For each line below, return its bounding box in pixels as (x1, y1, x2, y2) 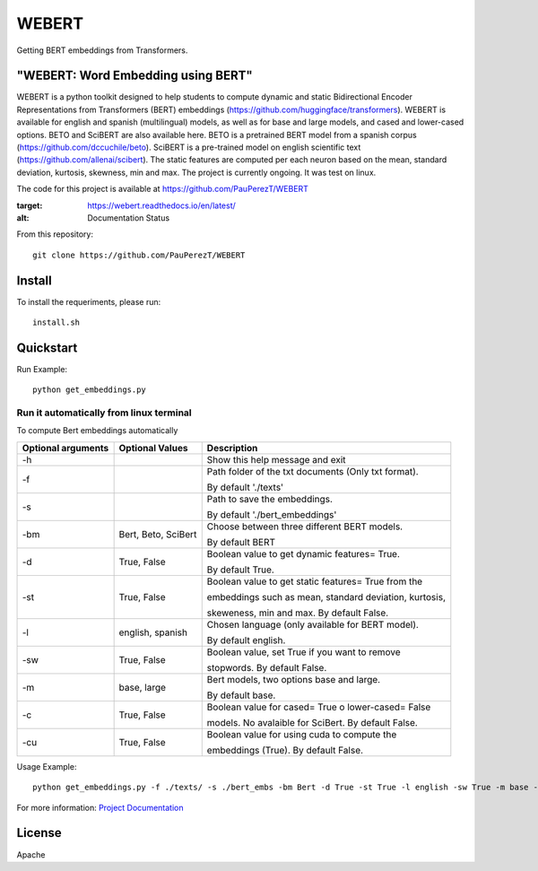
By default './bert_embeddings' (206, 508, 337, 520)
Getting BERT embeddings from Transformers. (16, 45, 188, 56)
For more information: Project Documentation (16, 802, 184, 813)
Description (206, 441, 258, 454)
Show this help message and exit (206, 453, 346, 466)
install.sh (32, 318, 81, 327)
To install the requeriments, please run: (16, 296, 161, 307)
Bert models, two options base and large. (206, 673, 381, 685)
